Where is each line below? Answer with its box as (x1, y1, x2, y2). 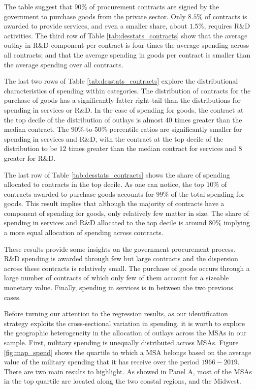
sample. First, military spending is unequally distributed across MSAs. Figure (4, 337, 239, 347)
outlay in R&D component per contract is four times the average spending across (4, 40, 249, 50)
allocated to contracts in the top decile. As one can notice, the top (4, 179, 204, 189)
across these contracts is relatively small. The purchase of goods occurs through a (4, 263, 250, 273)
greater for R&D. (4, 152, 56, 163)
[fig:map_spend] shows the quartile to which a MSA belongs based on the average (4, 347, 252, 357)
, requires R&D (204, 21, 250, 31)
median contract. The (4, 124, 69, 134)
